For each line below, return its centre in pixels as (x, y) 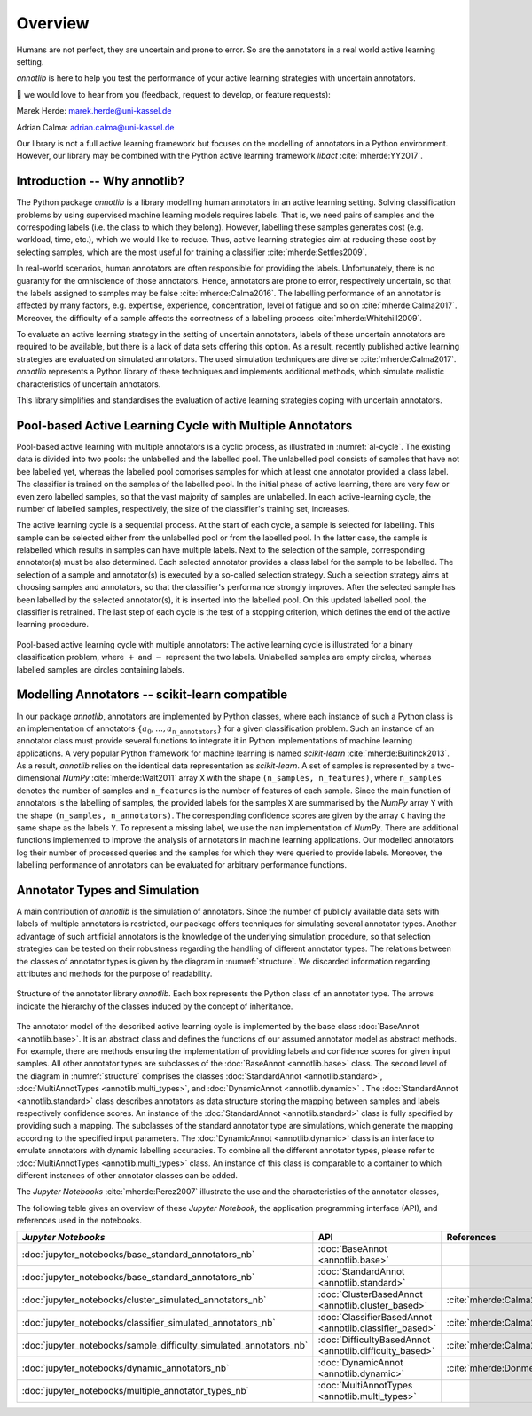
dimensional (39, 778)
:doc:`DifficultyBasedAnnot (374, 1340)
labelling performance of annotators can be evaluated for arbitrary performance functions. (182, 865)
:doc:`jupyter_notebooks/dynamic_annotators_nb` (125, 1368)
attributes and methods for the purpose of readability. (114, 974)
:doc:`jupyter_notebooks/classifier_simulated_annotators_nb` (149, 1323)
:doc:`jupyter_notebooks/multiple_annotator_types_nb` (136, 1391)
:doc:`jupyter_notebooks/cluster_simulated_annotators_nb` (144, 1300)
